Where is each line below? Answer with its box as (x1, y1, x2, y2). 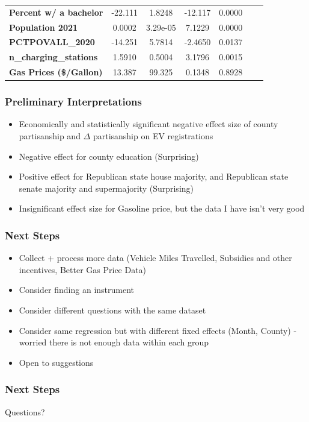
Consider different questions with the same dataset (19, 304, 206, 316)
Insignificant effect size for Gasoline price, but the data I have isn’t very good (19, 202, 305, 215)
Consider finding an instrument (19, 283, 135, 296)
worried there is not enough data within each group (19, 336, 209, 348)
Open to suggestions (19, 356, 94, 368)
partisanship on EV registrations (93, 130, 213, 142)
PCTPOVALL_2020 (9, 36, 95, 48)
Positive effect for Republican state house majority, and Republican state (19, 170, 289, 183)
